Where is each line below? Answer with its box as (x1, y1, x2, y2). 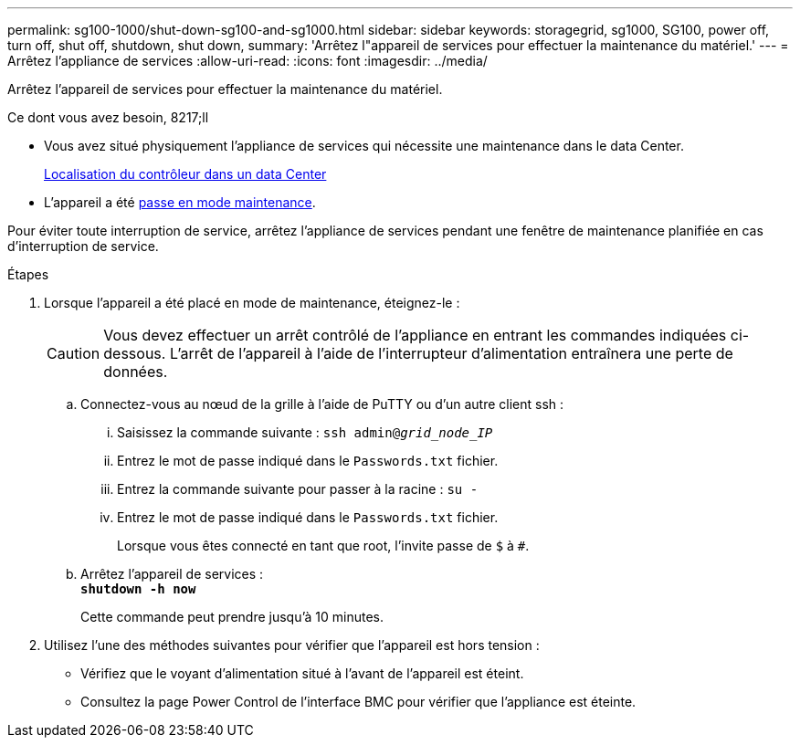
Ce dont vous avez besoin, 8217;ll (7, 110, 209, 125)
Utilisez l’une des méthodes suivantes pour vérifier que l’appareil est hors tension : (44, 637, 540, 653)
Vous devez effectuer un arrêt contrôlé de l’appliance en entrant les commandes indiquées (103, 326, 727, 344)
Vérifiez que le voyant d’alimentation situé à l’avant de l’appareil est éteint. (80, 666, 524, 681)
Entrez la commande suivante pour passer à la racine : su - (117, 481, 479, 497)
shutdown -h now (80, 582, 196, 596)
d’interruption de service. (7, 238, 159, 254)
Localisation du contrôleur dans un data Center (44, 166, 327, 182)
